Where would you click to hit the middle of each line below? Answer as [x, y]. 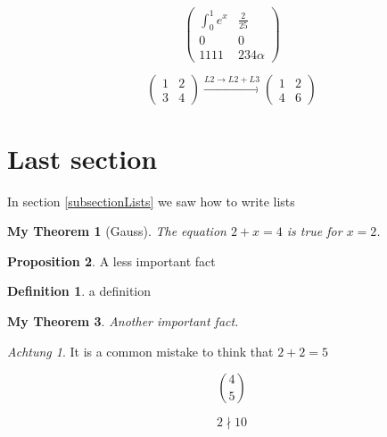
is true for [314, 231]
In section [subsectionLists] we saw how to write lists [151, 201]
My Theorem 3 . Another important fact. [123, 320]
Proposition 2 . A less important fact [111, 261]
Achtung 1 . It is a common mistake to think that [140, 351]
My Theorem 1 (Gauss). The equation [117, 231]
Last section [82, 158]
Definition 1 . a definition [79, 291]
